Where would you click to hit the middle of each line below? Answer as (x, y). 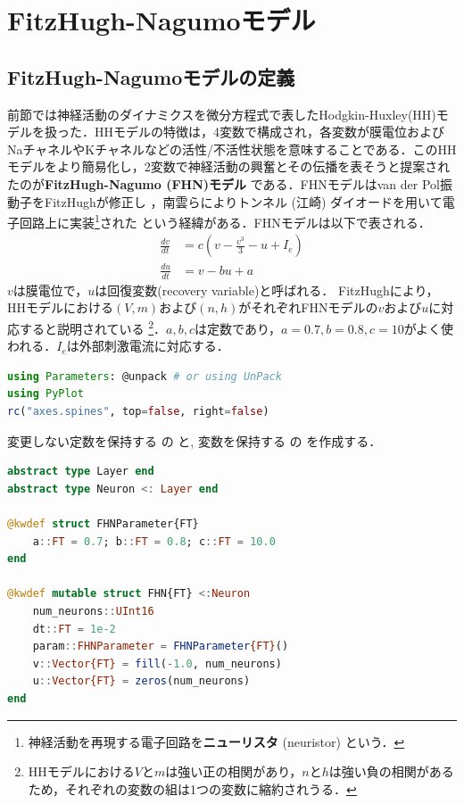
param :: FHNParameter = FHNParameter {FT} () (161, 647)
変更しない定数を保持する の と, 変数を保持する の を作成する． (195, 440)
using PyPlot (46, 394)
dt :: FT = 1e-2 (74, 629)
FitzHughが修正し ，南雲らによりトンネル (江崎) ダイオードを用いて (243, 201)
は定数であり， (238, 328)
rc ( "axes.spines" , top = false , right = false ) (138, 412)
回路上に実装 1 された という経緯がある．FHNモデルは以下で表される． (225, 221)
